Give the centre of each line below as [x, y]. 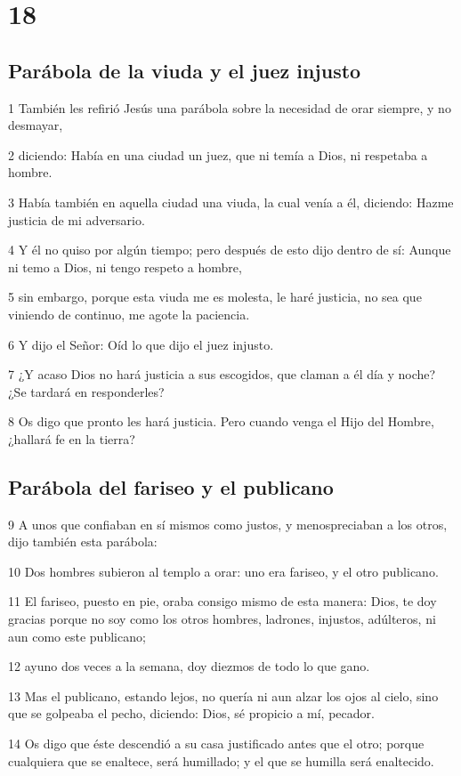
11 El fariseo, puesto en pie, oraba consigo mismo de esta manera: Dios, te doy [222, 601]
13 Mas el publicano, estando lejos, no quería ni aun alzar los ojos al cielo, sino [223, 695]
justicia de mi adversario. [77, 219]
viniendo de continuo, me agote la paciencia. [129, 314]
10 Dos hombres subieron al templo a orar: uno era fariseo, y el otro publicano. [223, 571]
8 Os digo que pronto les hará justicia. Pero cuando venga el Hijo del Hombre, [221, 421]
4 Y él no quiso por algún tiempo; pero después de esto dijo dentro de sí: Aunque [230, 250]
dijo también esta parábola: [83, 542]
